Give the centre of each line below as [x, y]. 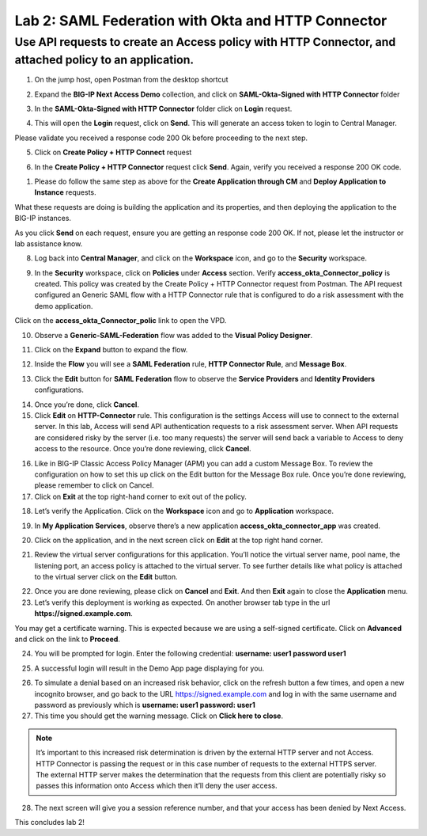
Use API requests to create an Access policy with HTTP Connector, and [205, 42]
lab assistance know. [49, 243]
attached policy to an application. [104, 60]
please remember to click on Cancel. [94, 485]
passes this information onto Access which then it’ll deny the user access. [157, 786]
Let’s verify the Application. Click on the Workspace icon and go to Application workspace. [184, 511]
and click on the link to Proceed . [67, 639]
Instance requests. [65, 192]
